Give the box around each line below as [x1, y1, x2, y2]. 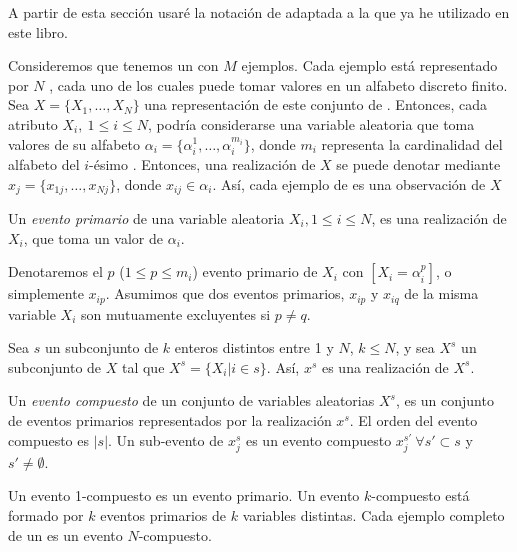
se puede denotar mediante [336, 153, 501, 174]
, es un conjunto [395, 390, 494, 411]
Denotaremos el [8, 261, 103, 282]
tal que [121, 356, 165, 377]
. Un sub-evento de [108, 429, 224, 450]
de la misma [404, 283, 479, 304]
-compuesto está [371, 485, 470, 506]
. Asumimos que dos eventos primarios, [105, 283, 345, 304]
